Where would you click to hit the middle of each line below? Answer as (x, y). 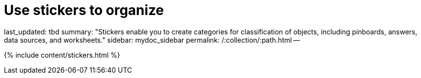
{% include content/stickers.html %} (62, 55)
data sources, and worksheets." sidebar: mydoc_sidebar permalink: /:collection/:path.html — (152, 40)
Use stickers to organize (84, 10)
